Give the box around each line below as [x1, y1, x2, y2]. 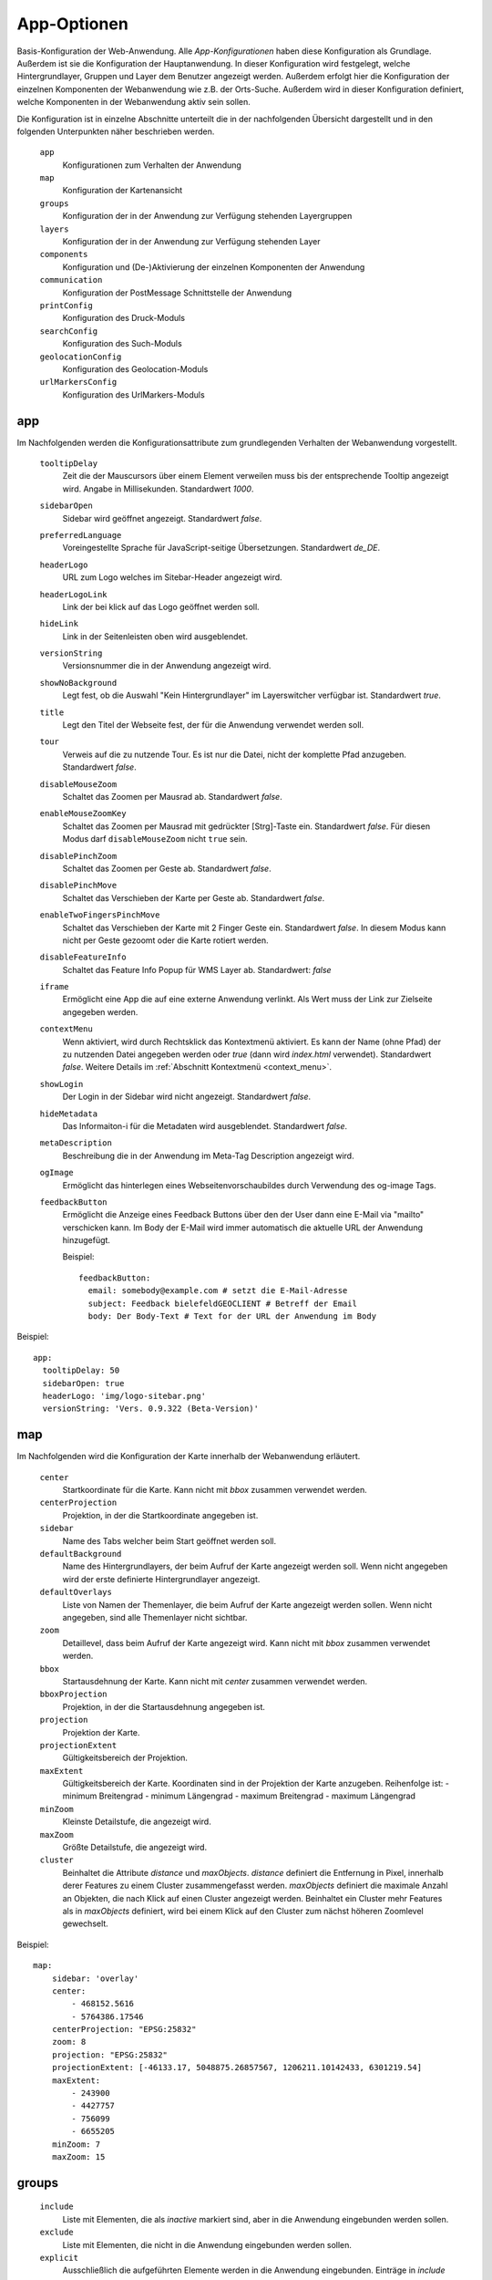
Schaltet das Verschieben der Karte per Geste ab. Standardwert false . [62, 892, 325, 903]
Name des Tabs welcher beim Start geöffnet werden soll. [62, 1535, 277, 1546]
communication [39, 275, 103, 285]
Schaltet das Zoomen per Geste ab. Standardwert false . [62, 863, 272, 874]
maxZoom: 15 [51, 2152, 106, 2161]
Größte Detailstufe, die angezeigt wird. [62, 1842, 208, 1853]
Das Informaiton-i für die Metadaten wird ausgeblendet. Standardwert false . [62, 1120, 348, 1131]
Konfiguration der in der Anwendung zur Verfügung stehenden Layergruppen [62, 211, 353, 222]
